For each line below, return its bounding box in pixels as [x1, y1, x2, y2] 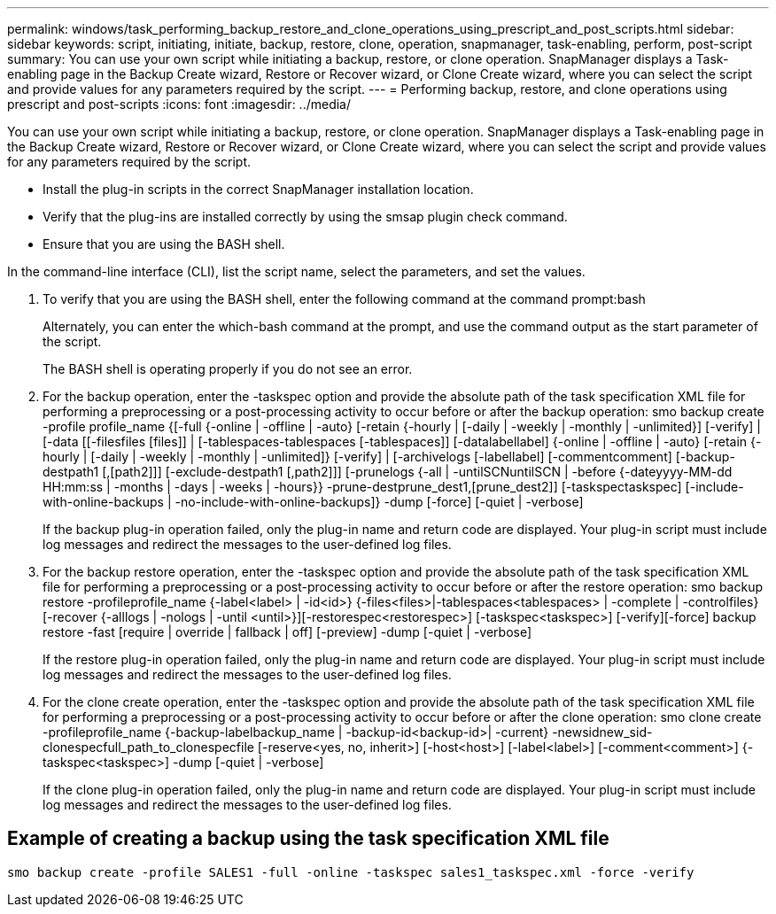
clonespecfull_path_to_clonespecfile [43, 740, 254, 755]
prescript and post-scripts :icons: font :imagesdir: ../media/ [7, 97, 352, 112]
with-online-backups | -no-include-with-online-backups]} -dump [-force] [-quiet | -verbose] [43, 494, 584, 509]
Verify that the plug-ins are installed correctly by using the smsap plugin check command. [43, 209, 568, 224]
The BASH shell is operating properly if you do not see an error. [43, 361, 413, 376]
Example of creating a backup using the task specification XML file [7, 827, 609, 850]
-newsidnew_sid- [552, 724, 653, 740]
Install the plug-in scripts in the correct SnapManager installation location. [43, 182, 474, 197]
